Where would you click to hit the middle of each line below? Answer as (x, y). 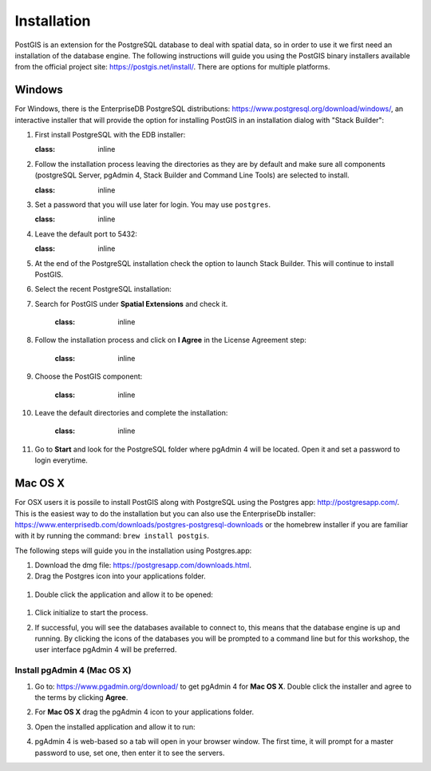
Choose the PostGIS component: (89, 376)
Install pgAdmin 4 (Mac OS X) (73, 670)
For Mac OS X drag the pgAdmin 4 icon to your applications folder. (144, 712)
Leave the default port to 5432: (86, 234)
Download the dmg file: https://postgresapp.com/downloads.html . (143, 565)
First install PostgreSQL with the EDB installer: (110, 135)
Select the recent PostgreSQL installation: (103, 289)
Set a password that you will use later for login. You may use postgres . (153, 205)
